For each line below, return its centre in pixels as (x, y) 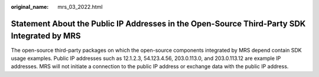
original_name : (30, 7)
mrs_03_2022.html (80, 7)
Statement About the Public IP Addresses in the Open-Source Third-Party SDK (158, 24)
